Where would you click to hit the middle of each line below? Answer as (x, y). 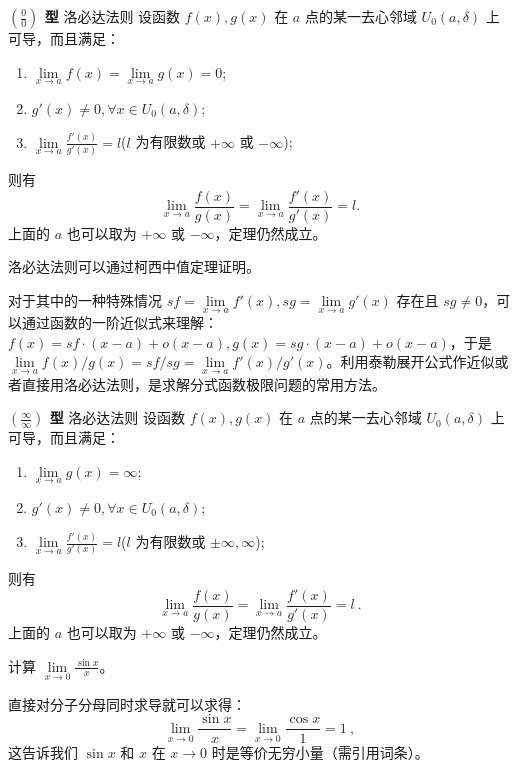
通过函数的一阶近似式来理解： (119, 322)
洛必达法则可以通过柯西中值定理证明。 (134, 266)
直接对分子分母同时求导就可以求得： (127, 703)
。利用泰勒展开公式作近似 (410, 361)
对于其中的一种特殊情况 (85, 300)
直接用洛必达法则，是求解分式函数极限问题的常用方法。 (203, 383)
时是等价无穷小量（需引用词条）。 (320, 751)
